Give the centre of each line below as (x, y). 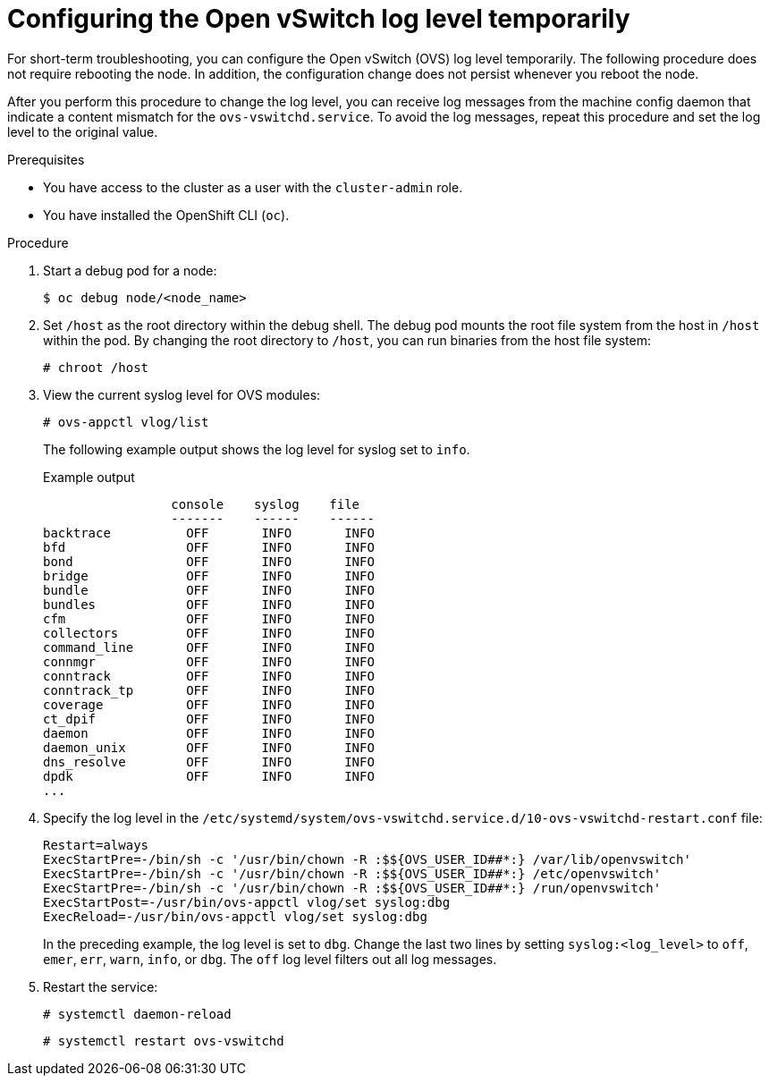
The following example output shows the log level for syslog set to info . (257, 449)
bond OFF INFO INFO (209, 561)
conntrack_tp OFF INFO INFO (209, 690)
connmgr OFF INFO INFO (209, 661)
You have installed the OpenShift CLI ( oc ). (166, 215)
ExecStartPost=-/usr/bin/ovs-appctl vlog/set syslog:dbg (247, 902)
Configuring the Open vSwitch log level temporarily (319, 19)
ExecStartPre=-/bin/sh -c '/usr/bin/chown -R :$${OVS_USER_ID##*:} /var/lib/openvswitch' (367, 859)
